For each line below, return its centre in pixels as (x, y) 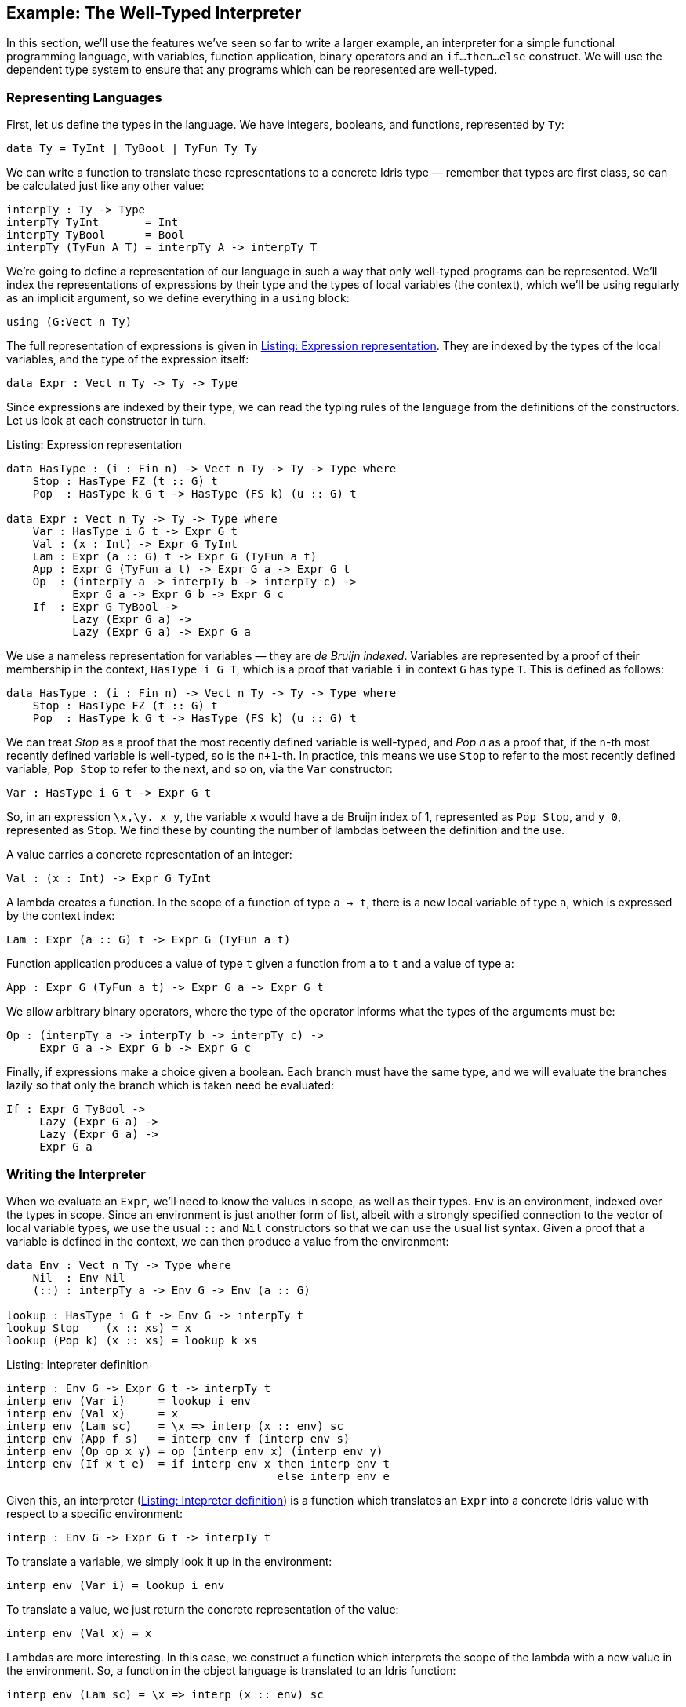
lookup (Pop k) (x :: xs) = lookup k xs (132, 1340)
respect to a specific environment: (94, 1513)
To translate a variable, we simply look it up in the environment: (169, 1561)
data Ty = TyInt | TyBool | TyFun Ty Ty (132, 149)
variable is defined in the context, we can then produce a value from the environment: (228, 1241)
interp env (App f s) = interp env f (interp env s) (178, 1438)
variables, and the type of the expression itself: (128, 359)
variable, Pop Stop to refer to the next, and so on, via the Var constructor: (200, 769)
